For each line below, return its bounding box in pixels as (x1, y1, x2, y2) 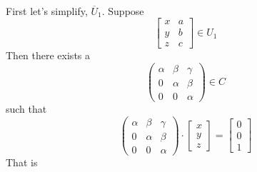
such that (6, 101, 47, 116)
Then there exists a (6, 48, 91, 63)
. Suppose (101, 3, 144, 18)
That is (6, 154, 38, 169)
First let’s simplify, (6, 3, 88, 18)
